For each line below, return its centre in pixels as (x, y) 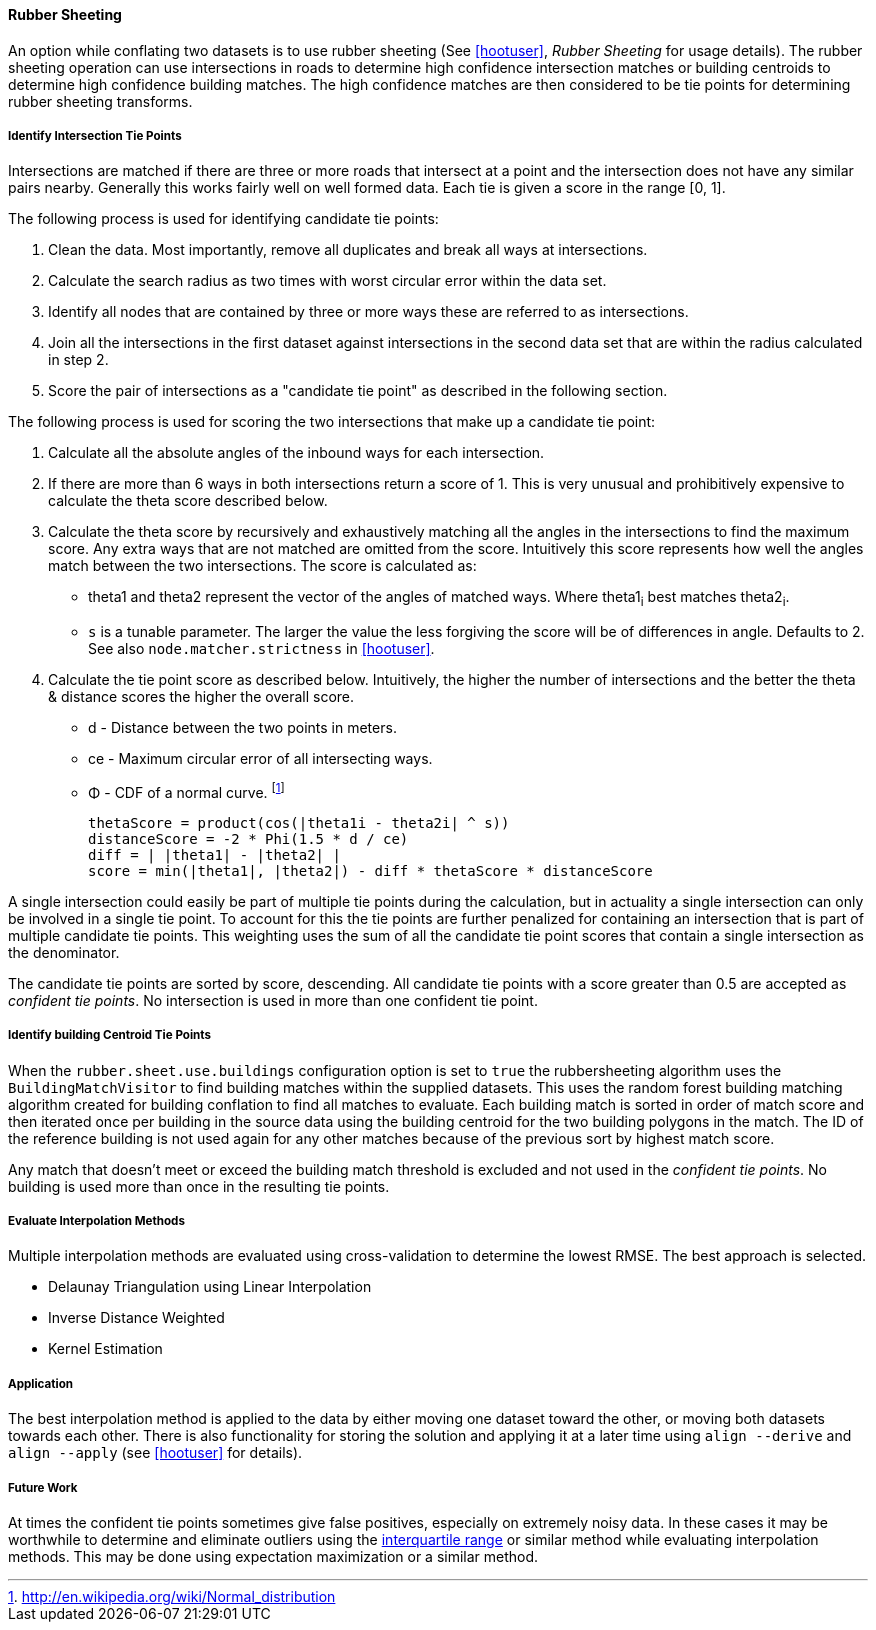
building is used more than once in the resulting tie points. (199, 1186)
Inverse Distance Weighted (136, 1318)
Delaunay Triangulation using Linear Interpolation (210, 1287)
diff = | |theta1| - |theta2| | (214, 854)
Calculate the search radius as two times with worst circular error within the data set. (327, 281)
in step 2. (78, 360)
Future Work (43, 1487)
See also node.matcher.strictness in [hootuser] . (261, 649)
